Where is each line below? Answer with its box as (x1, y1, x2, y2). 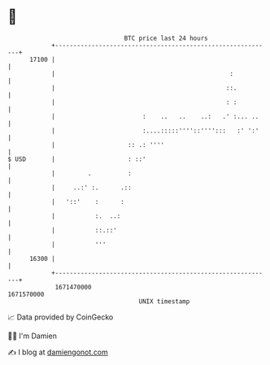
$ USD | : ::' (7, 154, 147, 163)
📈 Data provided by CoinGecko (7, 312, 114, 322)
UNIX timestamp (138, 297, 190, 306)
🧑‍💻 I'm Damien (7, 331, 58, 341)
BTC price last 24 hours (124, 34, 208, 42)
